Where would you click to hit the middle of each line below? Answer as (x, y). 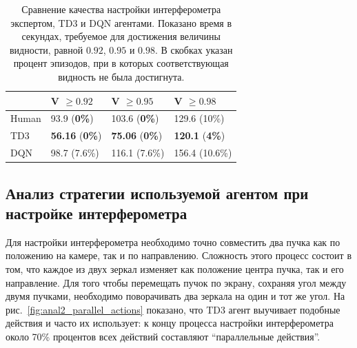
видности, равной (46, 49)
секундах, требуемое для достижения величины (121, 36)
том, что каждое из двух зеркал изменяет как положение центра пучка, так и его (175, 268)
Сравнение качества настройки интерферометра (121, 9)
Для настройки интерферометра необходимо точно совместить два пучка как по (173, 242)
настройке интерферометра (96, 213)
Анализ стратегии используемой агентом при (157, 193)
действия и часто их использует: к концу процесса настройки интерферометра (170, 323)
